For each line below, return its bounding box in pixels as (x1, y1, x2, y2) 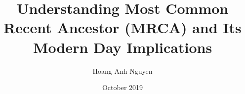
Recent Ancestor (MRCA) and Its (3, 17, 242, 38)
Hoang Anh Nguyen (92, 65, 153, 76)
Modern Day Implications (33, 37, 212, 57)
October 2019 (102, 82, 143, 93)
